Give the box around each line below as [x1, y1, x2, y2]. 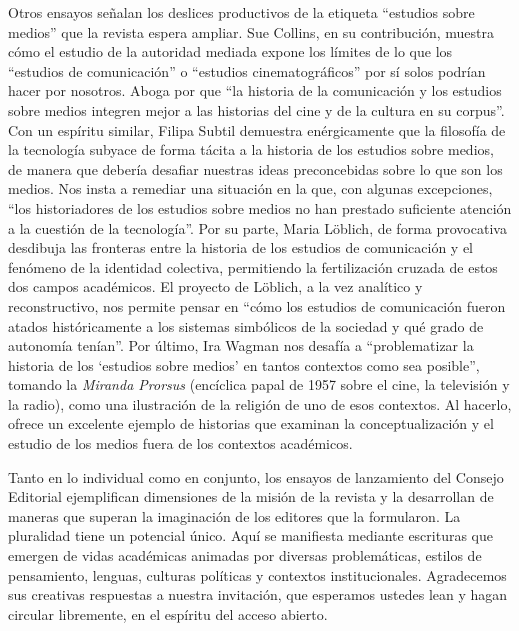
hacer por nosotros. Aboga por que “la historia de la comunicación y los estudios [8, 80, 502, 101]
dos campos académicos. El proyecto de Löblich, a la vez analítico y [8, 276, 423, 297]
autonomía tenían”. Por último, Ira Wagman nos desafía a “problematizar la [8, 335, 474, 356]
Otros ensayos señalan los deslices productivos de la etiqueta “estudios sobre [8, 2, 475, 22]
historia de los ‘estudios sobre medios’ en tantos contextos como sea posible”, [8, 354, 480, 375]
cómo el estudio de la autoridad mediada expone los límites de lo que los [8, 41, 453, 62]
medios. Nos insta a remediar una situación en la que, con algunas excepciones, [8, 178, 493, 199]
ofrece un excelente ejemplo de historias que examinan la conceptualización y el [8, 413, 494, 434]
